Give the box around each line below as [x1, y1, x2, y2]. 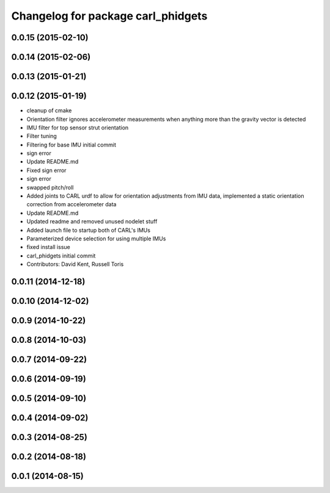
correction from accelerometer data [26, 201, 117, 208]
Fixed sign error [26, 167, 67, 174]
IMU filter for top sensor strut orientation [26, 124, 129, 131]
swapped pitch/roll [26, 184, 74, 191]
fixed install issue [26, 243, 70, 251]
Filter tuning [26, 132, 57, 140]
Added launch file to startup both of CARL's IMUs [26, 226, 151, 234]
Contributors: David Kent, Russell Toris [26, 261, 124, 268]
